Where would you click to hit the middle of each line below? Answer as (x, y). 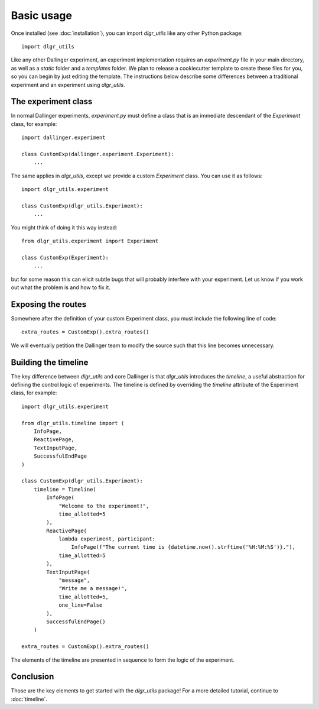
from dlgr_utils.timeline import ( (73, 423)
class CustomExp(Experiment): (65, 258)
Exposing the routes (49, 304)
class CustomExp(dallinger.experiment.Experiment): (98, 154)
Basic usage (41, 15)
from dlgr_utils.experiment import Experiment (90, 241)
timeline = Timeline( (65, 489)
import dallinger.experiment (64, 138)
